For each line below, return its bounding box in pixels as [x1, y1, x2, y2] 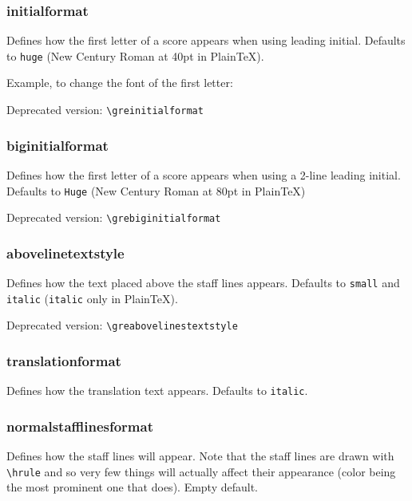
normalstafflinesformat [6, 416, 153, 436]
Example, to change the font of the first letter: [6, 74, 233, 91]
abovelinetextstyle [6, 243, 125, 262]
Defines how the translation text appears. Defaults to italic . [6, 382, 308, 399]
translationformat [6, 350, 121, 370]
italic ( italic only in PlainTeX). [6, 290, 178, 306]
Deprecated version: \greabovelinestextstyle [6, 317, 238, 333]
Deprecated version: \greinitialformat [6, 101, 204, 118]
